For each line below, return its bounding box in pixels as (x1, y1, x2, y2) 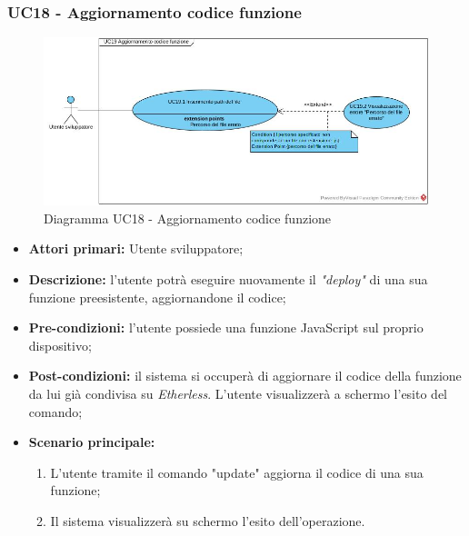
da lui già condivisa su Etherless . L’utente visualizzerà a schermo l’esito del (28, 383, 448, 402)
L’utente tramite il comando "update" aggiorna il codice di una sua (50, 462, 424, 481)
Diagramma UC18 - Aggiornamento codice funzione (44, 208, 332, 227)
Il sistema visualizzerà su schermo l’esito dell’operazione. (50, 511, 365, 530)
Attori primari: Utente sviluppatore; (28, 239, 244, 258)
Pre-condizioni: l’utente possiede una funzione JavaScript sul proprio (28, 318, 424, 337)
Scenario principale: (28, 432, 155, 452)
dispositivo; (28, 335, 92, 354)
